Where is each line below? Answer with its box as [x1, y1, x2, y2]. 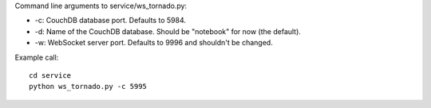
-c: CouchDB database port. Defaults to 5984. [34, 16, 187, 25]
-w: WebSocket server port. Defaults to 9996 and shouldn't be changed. [34, 38, 273, 48]
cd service [29, 71, 72, 79]
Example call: [14, 52, 59, 62]
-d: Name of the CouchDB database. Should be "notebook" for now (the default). [34, 26, 301, 36]
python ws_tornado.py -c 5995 [29, 82, 148, 91]
